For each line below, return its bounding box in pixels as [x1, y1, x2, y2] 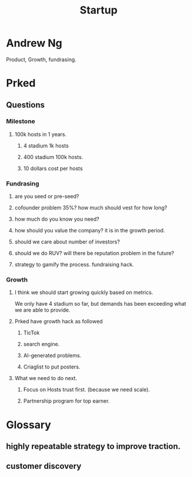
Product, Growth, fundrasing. [6, 56, 76, 63]
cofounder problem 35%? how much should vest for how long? [14, 204, 167, 211]
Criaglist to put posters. [23, 363, 80, 370]
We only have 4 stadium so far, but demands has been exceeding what [14, 300, 187, 307]
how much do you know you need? [14, 215, 100, 223]
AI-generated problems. [23, 352, 82, 359]
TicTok [23, 329, 40, 336]
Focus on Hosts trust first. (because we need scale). [23, 386, 150, 393]
